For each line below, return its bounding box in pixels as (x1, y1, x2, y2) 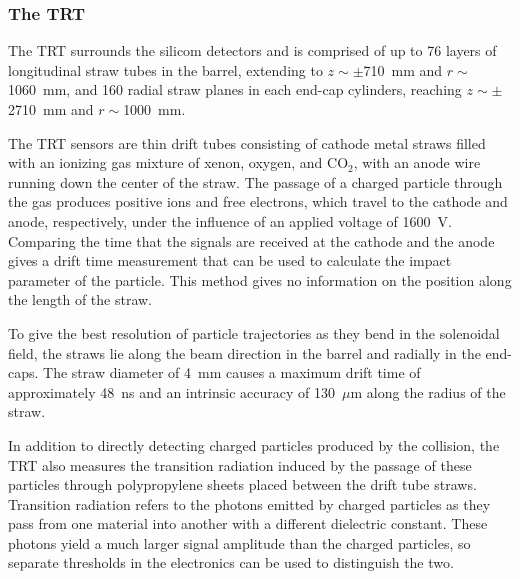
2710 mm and (8, 99, 94, 119)
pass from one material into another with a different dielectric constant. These (8, 513, 488, 534)
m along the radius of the (350, 381, 506, 402)
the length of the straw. (8, 289, 153, 310)
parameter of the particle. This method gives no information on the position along (8, 269, 512, 290)
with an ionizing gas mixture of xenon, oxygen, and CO (8, 152, 349, 173)
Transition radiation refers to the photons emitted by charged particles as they (8, 493, 491, 514)
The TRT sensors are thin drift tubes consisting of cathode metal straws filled (8, 132, 486, 153)
